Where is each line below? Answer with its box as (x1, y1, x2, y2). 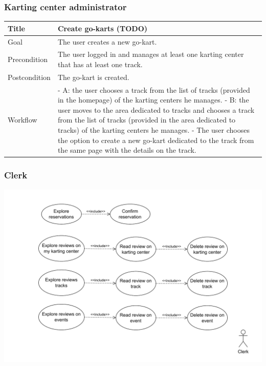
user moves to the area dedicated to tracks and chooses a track (57, 104, 255, 115)
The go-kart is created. (57, 71, 129, 82)
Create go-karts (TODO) (57, 23, 148, 33)
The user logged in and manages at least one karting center (57, 49, 244, 59)
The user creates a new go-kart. (57, 36, 157, 47)
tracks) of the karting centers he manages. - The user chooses (57, 125, 250, 135)
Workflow (8, 114, 37, 125)
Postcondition (8, 71, 51, 82)
